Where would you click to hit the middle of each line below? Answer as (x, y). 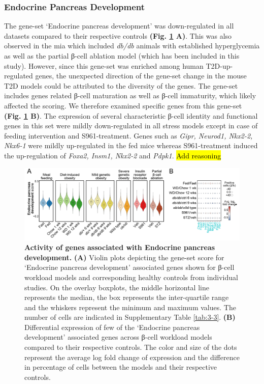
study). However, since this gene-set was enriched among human (104, 65)
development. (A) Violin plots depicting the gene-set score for (124, 257)
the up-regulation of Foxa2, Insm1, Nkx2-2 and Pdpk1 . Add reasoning (113, 155)
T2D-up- (219, 65)
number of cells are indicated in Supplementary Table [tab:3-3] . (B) (130, 317)
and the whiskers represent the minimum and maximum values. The (130, 307)
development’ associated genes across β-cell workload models (118, 337)
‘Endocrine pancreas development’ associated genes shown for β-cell (129, 267)
